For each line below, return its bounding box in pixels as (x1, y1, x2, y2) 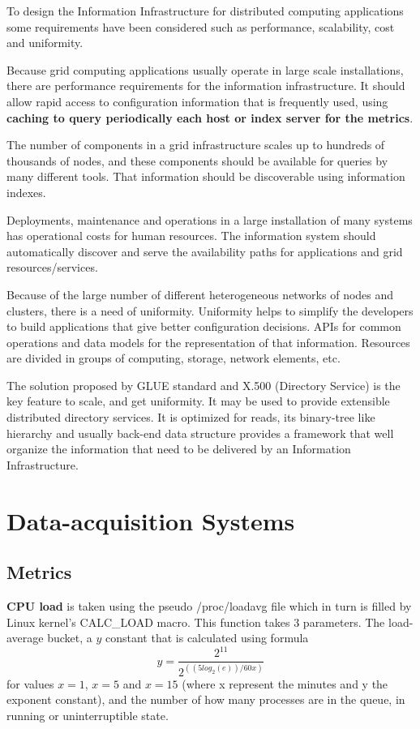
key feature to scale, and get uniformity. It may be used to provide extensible (6, 392, 390, 410)
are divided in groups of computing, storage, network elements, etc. (6, 349, 341, 367)
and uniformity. (6, 34, 84, 51)
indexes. (6, 183, 46, 200)
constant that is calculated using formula (105, 629, 309, 646)
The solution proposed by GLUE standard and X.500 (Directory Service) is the (6, 376, 401, 393)
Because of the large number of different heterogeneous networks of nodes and (6, 285, 394, 302)
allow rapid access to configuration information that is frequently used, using (6, 92, 388, 109)
